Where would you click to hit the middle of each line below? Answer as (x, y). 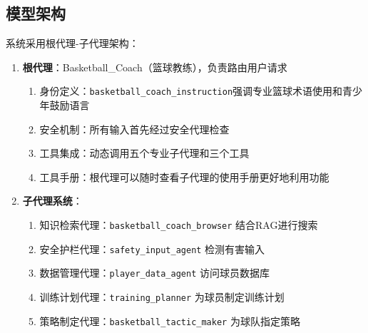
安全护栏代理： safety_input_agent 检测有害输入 (152, 249)
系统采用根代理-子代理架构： (72, 43)
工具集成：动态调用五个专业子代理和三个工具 (144, 153)
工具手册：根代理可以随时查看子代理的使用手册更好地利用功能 (184, 176)
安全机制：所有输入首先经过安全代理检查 (134, 129)
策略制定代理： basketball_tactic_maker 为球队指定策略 (170, 321)
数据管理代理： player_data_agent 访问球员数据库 (154, 273)
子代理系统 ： (52, 201)
